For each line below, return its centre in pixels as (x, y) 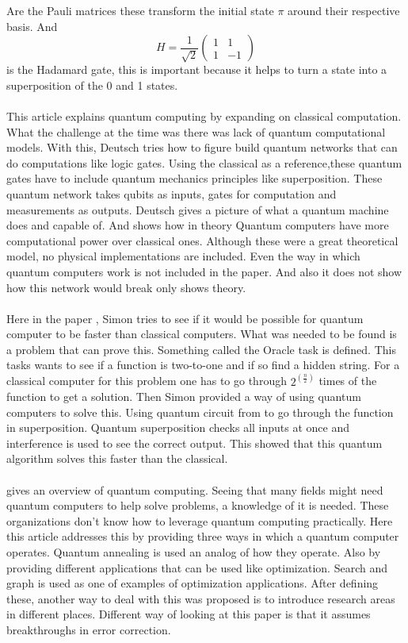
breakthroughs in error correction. (89, 630)
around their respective (344, 10)
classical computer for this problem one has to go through (147, 381)
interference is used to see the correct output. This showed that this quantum (194, 443)
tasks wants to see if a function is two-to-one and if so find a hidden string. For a (203, 365)
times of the (348, 381)
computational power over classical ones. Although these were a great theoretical (202, 240)
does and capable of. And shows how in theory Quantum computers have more (198, 225)
